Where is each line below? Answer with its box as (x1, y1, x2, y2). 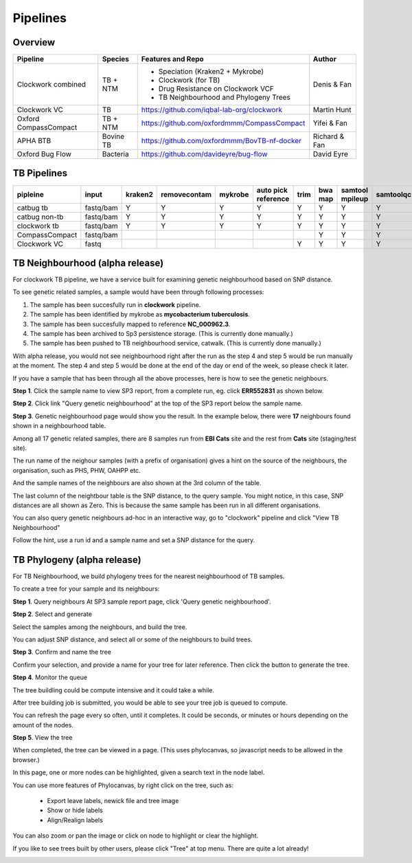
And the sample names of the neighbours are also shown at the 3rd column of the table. (12, 479, 262, 487)
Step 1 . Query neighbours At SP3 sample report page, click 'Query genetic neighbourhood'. (12, 597, 271, 606)
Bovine (102, 131, 125, 141)
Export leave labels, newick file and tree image (47, 797, 179, 805)
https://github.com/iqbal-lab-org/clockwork (141, 105, 283, 115)
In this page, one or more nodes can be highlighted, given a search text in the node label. (12, 768, 265, 777)
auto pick (256, 185, 288, 195)
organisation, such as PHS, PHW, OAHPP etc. (12, 466, 141, 474)
